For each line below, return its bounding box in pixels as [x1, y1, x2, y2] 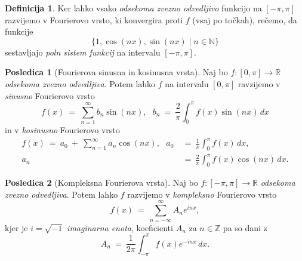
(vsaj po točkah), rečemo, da [192, 13, 297, 26]
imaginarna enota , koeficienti [67, 221, 173, 234]
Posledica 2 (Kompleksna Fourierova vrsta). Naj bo [5, 176, 198, 189]
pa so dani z [223, 221, 267, 234]
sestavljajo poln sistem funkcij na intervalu [5, 45, 161, 58]
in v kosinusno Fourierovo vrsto [5, 123, 120, 136]
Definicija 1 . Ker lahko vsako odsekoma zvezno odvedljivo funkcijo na [5, 2, 262, 14]
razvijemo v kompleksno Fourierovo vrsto [127, 188, 277, 200]
